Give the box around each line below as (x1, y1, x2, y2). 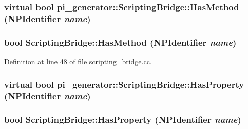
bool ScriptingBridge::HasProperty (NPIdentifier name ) (4, 113, 241, 126)
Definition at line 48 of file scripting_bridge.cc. (4, 56, 152, 66)
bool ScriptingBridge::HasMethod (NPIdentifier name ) (4, 35, 237, 48)
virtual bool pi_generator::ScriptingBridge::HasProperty (4, 78, 244, 90)
